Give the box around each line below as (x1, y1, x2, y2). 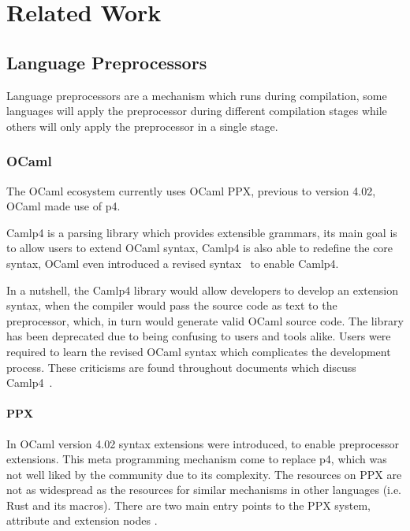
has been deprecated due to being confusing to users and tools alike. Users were (6, 328, 391, 344)
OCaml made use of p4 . (6, 198, 121, 214)
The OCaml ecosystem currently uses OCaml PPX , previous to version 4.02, (6, 182, 376, 199)
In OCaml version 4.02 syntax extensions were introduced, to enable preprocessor (6, 435, 400, 451)
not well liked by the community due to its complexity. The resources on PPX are (6, 466, 402, 482)
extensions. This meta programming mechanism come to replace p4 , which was (6, 451, 387, 467)
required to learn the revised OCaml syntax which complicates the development (6, 343, 391, 359)
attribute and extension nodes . (6, 512, 158, 529)
